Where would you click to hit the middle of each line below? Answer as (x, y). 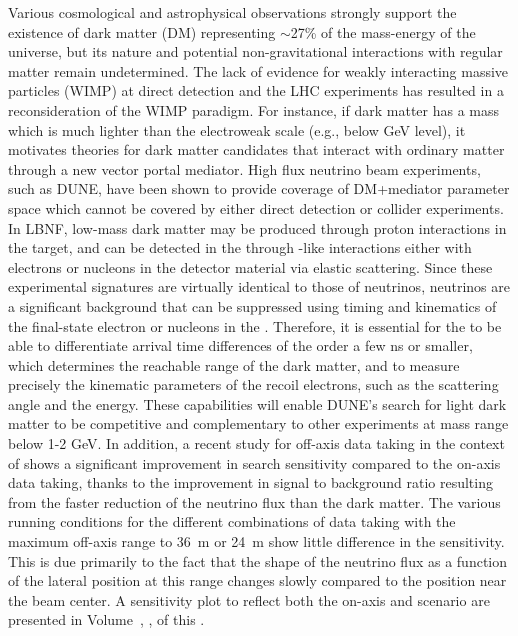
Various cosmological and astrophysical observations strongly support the (232, 12)
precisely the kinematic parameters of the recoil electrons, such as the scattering (253, 384)
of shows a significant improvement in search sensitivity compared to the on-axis (254, 462)
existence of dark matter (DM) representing (142, 31)
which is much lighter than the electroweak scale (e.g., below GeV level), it (237, 129)
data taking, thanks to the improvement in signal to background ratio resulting (250, 482)
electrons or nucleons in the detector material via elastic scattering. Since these (250, 266)
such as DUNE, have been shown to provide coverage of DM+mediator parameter (259, 188)
